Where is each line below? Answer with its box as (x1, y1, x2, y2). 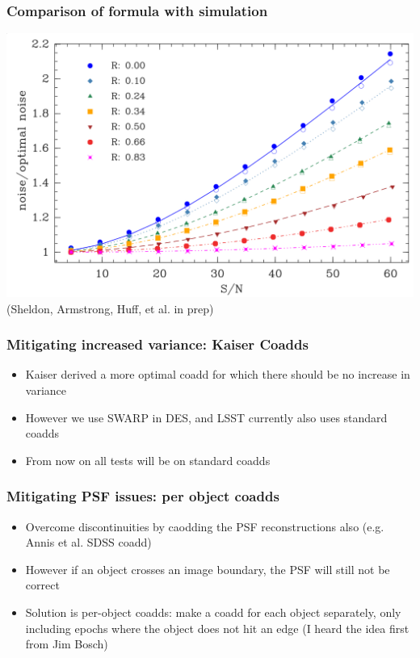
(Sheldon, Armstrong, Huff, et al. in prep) (6, 300, 214, 316)
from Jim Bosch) (25, 635, 108, 652)
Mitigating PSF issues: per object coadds (6, 486, 279, 506)
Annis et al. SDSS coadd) (25, 534, 152, 551)
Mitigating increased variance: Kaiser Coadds (6, 334, 309, 354)
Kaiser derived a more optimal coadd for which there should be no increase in (25, 366, 410, 383)
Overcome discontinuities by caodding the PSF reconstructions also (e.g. (25, 518, 384, 534)
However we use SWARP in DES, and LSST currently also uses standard (25, 409, 388, 425)
